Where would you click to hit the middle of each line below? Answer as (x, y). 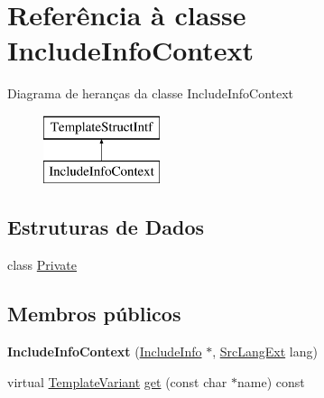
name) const (271, 381)
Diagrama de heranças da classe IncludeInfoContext (151, 93)
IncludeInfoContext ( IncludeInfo (105, 352)
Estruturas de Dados (106, 227)
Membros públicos (94, 314)
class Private (42, 265)
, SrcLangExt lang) (265, 352)
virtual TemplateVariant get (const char (117, 381)
